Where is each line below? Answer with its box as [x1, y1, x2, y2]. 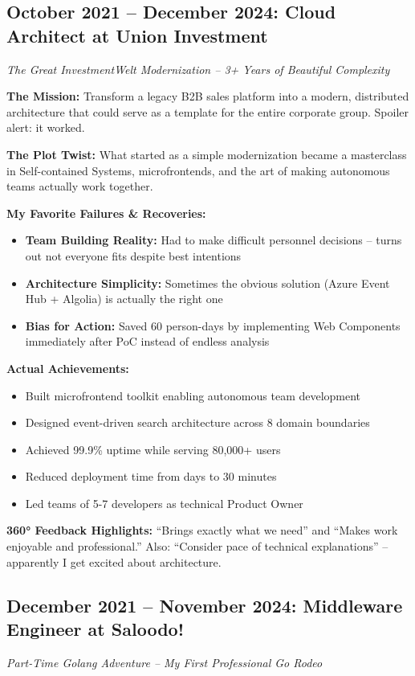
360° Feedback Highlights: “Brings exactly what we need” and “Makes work [6, 522, 398, 539]
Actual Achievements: [6, 359, 129, 376]
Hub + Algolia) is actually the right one [25, 290, 223, 307]
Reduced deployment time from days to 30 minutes [25, 468, 277, 485]
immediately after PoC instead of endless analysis [25, 333, 270, 350]
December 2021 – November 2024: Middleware [6, 592, 403, 617]
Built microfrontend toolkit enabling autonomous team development [25, 387, 361, 404]
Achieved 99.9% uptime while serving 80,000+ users [25, 440, 281, 457]
